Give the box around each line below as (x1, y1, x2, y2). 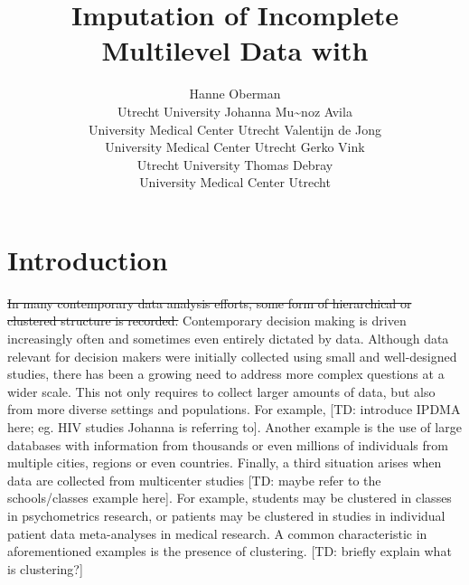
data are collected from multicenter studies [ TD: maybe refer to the (7, 470, 381, 489)
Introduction (7, 241, 168, 278)
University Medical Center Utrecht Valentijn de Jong (89, 119, 381, 138)
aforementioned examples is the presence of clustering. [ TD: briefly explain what (7, 542, 452, 561)
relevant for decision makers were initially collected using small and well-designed (7, 346, 457, 365)
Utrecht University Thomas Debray (136, 155, 333, 174)
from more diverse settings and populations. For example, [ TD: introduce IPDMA (7, 400, 461, 419)
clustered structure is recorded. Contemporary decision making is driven (7, 311, 407, 330)
